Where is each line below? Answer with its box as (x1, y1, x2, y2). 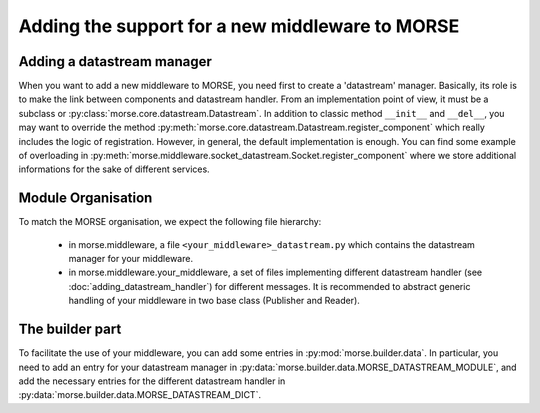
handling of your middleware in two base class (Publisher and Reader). (68, 295, 360, 307)
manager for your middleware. (68, 253, 194, 265)
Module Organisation (18, 190, 153, 207)
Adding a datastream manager (18, 53, 212, 70)
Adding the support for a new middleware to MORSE (18, 15, 460, 37)
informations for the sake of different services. (18, 163, 210, 175)
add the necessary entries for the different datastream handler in (18, 375, 286, 387)
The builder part (18, 321, 122, 338)
